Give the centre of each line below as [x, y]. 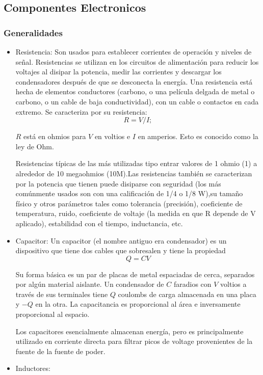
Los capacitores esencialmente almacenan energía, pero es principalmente [129, 331]
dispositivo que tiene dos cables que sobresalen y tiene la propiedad [121, 250]
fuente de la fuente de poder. [60, 351]
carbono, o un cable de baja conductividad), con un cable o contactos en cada [137, 101]
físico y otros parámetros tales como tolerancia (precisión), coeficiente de [129, 203]
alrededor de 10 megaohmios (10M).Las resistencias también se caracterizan [134, 173]
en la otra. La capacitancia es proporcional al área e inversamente [138, 304]
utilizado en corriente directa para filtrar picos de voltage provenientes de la [134, 341]
